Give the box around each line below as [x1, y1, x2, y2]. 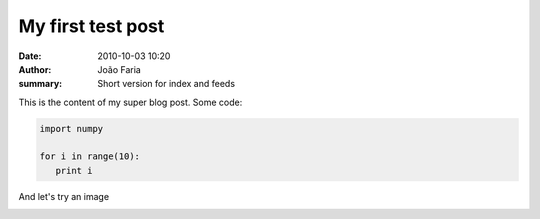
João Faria [97, 63, 142, 75]
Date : [18, 50, 42, 62]
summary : [18, 78, 63, 90]
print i [55, 165, 93, 176]
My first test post [18, 15, 165, 37]
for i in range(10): [39, 151, 140, 162]
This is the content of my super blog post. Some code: [18, 96, 243, 108]
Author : [18, 63, 52, 75]
